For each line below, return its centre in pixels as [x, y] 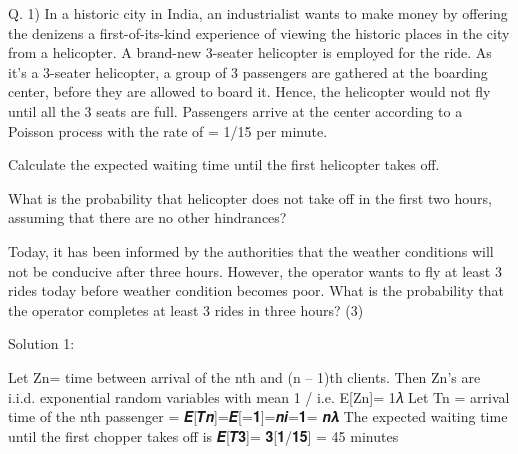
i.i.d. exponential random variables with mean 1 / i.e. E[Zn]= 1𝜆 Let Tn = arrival [259, 396]
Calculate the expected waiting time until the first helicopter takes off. [224, 164]
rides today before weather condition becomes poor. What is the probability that [256, 290]
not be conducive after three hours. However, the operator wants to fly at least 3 [255, 270]
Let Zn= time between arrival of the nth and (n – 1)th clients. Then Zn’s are [244, 376]
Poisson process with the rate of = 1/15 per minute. [168, 130]
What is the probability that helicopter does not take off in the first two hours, [250, 197]
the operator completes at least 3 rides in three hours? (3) [186, 309]
